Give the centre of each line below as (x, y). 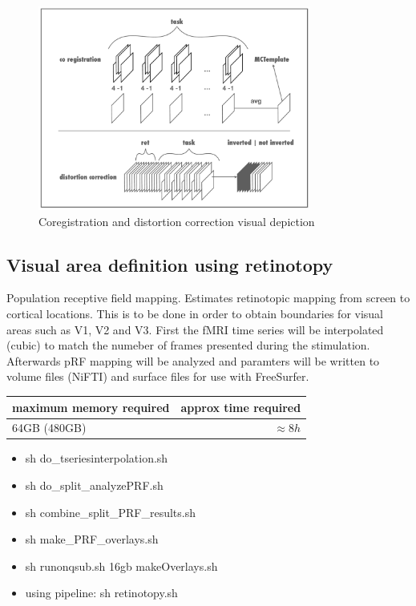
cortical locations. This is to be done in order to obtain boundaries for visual (195, 314)
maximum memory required (91, 407)
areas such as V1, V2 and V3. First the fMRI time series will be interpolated (195, 329)
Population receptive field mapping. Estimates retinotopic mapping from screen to (208, 298)
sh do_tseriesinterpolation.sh (97, 458)
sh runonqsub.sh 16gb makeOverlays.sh (121, 566)
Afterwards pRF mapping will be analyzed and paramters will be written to (193, 360)
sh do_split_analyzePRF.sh (94, 485)
